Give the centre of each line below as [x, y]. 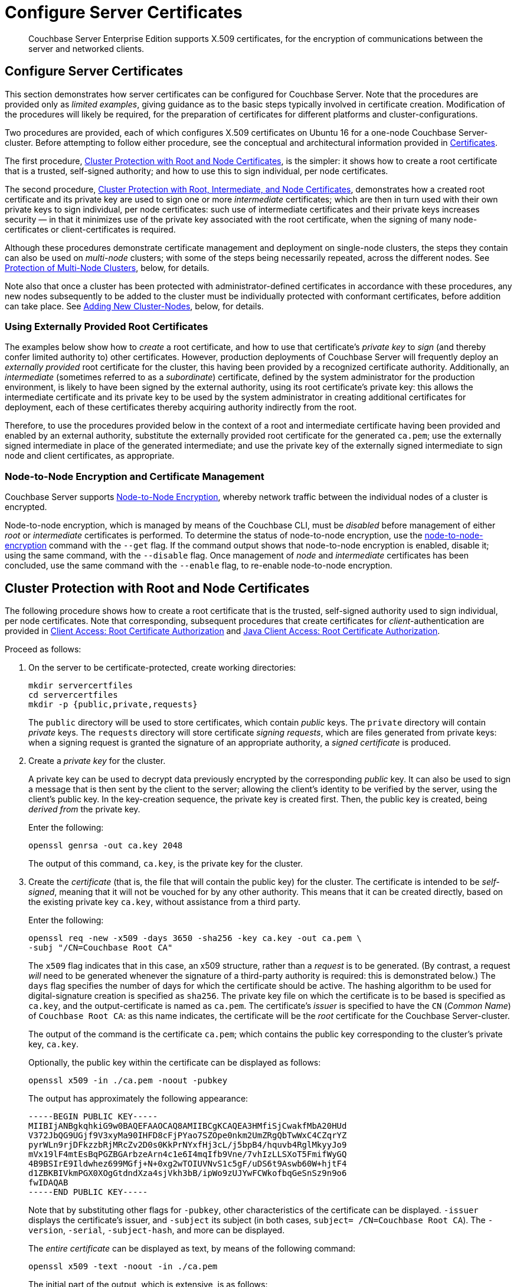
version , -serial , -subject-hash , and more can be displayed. [157, 1230]
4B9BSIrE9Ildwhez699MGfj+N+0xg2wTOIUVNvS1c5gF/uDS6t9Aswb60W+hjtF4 [188, 1163]
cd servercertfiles [73, 695]
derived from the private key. [84, 809]
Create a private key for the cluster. [97, 760]
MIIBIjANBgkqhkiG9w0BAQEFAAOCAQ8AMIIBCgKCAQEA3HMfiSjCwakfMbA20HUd [188, 1126]
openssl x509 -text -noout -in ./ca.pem [123, 1266]
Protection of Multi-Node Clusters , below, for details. [107, 267]
